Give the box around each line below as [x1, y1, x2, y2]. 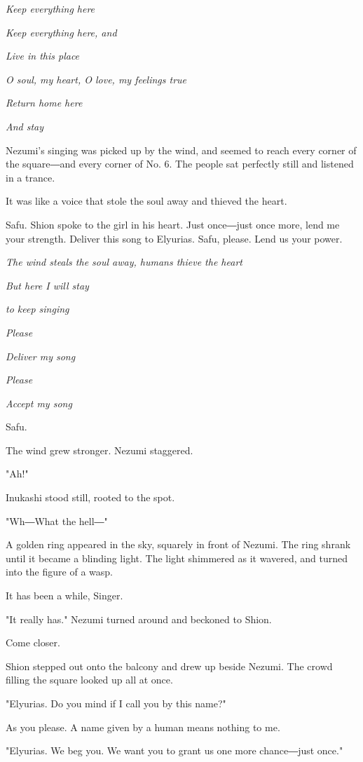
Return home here [6, 95, 83, 110]
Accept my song [6, 395, 72, 410]
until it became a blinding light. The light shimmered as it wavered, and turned [6, 550, 348, 565]
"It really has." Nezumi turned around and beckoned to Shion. [6, 611, 272, 626]
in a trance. [6, 170, 55, 184]
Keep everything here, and [6, 25, 117, 39]
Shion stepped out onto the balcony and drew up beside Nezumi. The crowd [6, 658, 333, 673]
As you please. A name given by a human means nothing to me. [6, 719, 280, 734]
